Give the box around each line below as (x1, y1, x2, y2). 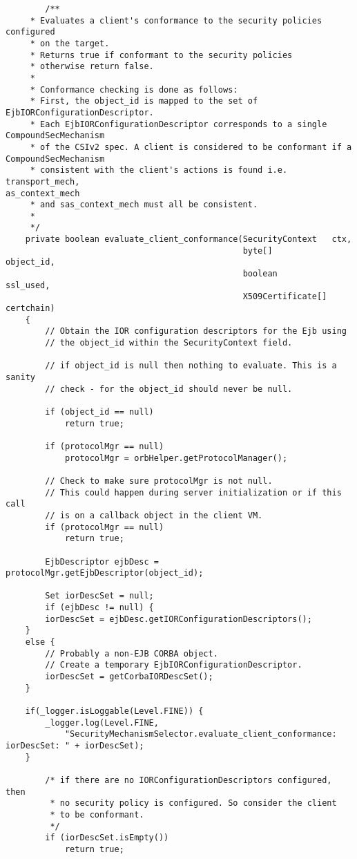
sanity (6, 372, 35, 382)
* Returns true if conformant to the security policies (30, 50, 293, 60)
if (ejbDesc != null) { (45, 603, 154, 613)
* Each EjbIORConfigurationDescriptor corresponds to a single (30, 119, 327, 129)
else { (25, 637, 55, 648)
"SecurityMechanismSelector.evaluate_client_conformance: (64, 729, 337, 739)
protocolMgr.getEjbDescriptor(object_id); (6, 568, 204, 578)
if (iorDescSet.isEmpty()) (45, 833, 169, 843)
